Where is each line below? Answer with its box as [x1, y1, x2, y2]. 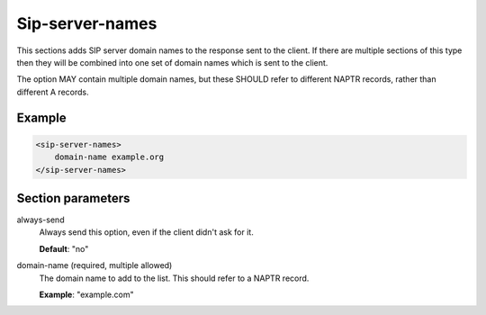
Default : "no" [39, 243, 89, 254]
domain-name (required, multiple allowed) [16, 260, 173, 271]
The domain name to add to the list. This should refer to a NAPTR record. [39, 273, 310, 283]
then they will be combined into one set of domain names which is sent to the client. [16, 57, 328, 67]
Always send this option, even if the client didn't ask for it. [39, 227, 254, 238]
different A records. [16, 86, 89, 97]
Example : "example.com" [39, 289, 134, 300]
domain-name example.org [54, 152, 165, 162]
